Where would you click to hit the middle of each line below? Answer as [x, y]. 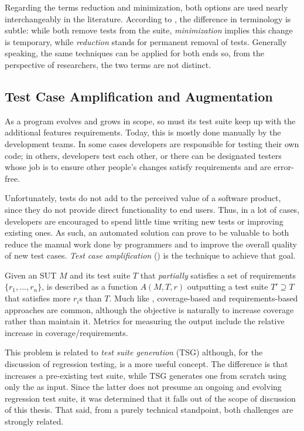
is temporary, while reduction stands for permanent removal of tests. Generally [146, 41]
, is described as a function [90, 286]
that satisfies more [38, 298]
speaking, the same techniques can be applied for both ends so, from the [135, 53]
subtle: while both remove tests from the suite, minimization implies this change [149, 30]
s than [90, 298]
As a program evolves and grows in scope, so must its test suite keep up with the [150, 121]
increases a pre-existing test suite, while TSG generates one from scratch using [146, 375]
